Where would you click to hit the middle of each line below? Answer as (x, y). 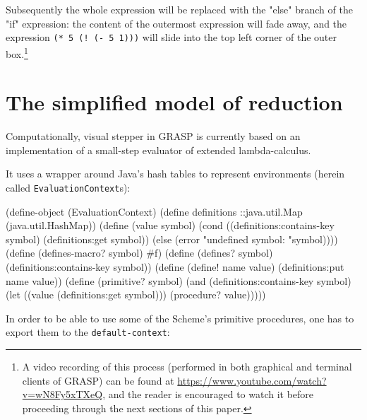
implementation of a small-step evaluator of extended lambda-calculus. (158, 150)
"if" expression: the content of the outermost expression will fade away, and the (176, 23)
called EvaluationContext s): (68, 187)
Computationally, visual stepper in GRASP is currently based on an (153, 136)
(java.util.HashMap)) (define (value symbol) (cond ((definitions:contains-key (170, 225)
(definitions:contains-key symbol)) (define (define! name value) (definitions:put (175, 267)
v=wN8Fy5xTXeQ (62, 394)
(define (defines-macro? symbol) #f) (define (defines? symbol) (139, 253)
